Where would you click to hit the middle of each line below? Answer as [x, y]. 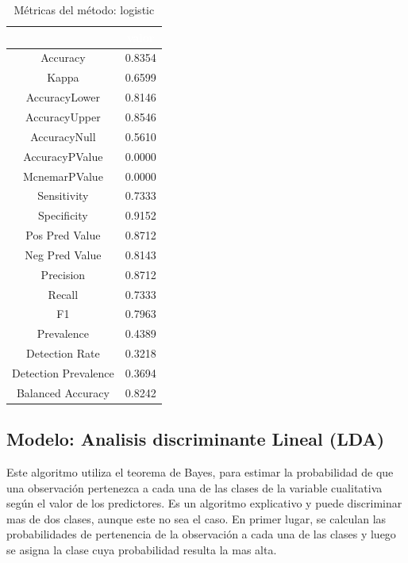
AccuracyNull [63, 136]
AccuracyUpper [63, 116]
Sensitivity [63, 195]
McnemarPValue [63, 176]
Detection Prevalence [63, 372]
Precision [63, 274]
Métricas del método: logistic [84, 10]
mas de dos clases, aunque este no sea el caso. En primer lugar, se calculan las [196, 518]
